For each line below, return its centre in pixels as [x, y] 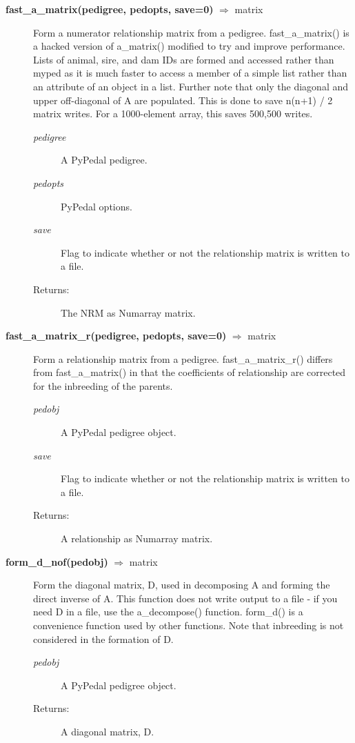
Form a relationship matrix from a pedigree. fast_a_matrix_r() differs [183, 358]
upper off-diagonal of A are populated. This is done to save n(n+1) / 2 [183, 100]
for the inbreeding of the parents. [103, 385]
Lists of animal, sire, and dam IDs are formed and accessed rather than [184, 59]
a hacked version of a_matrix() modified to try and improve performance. [189, 46]
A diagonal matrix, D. [108, 731]
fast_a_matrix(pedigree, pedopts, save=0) [110, 9]
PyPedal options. [97, 206]
